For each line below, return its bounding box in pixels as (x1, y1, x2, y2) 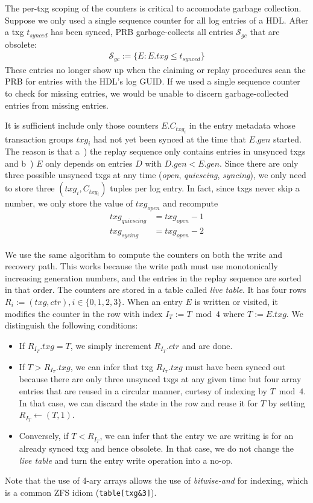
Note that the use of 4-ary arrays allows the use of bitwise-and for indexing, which (5, 474, 308, 487)
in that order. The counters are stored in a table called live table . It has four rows (5, 283, 306, 296)
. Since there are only (220, 156, 299, 169)
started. (273, 132, 302, 145)
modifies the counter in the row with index (5, 307, 163, 319)
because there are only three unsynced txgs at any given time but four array (19, 373, 302, 385)
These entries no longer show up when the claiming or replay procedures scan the (5, 63, 306, 75)
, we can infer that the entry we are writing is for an (100, 429, 294, 442)
